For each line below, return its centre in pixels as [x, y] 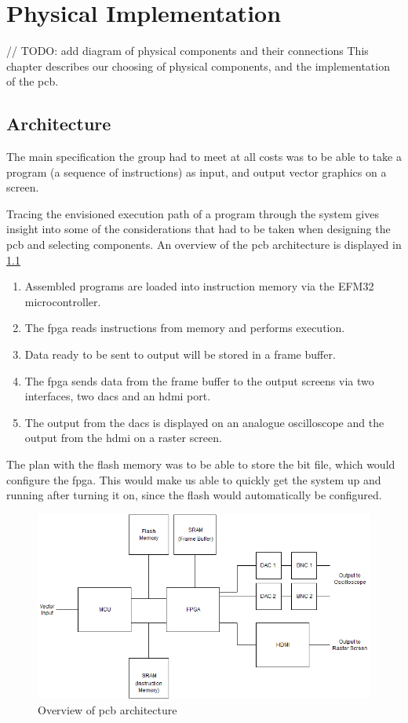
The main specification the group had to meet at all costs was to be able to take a [204, 157]
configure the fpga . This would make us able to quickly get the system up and [194, 479]
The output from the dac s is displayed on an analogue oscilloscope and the [204, 422]
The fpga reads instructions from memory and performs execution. [185, 328]
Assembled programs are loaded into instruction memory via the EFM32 [199, 286]
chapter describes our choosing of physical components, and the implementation [198, 66]
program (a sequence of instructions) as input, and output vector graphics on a [197, 172]
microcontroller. [63, 301]
